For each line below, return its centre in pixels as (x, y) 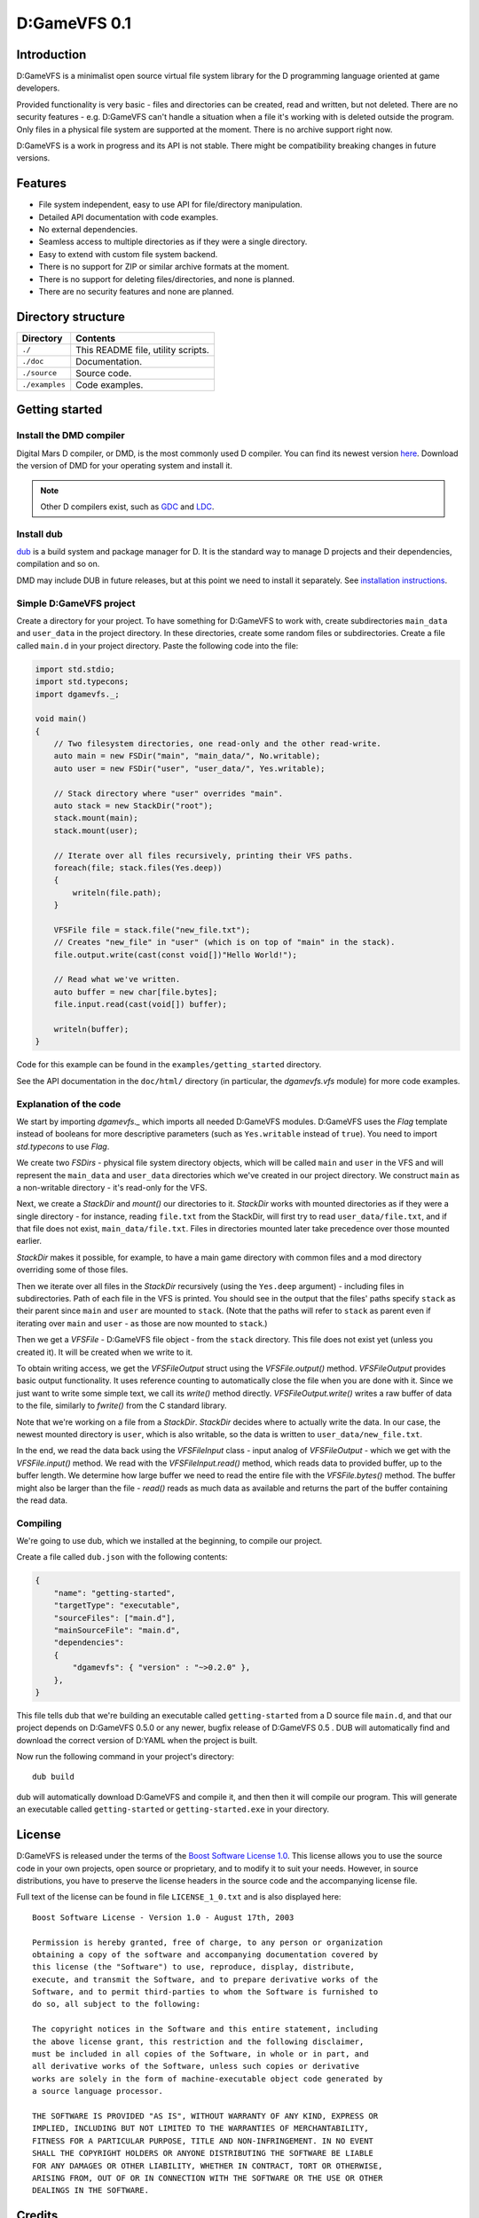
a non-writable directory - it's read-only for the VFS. (112, 1187)
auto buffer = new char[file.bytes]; (136, 992)
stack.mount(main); (96, 818)
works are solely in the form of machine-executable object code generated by (208, 2079)
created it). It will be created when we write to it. (105, 1352)
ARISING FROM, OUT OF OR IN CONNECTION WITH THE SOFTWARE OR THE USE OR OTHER (208, 2178)
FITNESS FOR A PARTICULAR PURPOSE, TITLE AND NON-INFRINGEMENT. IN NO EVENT (203, 2141)
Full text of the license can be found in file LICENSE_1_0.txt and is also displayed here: (179, 1897)
